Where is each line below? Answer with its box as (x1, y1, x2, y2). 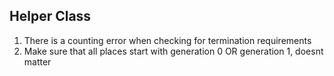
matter (23, 55, 52, 68)
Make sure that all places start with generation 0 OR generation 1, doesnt (23, 45, 324, 57)
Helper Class (9, 8, 92, 25)
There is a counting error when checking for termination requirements (23, 34, 312, 46)
